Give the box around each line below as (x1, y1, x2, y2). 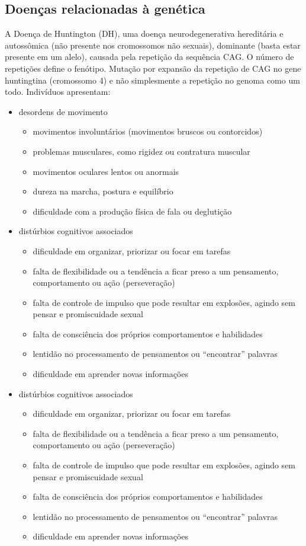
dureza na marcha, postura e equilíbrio (33, 185, 173, 197)
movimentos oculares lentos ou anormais (33, 165, 179, 177)
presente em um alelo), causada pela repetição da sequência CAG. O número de (5, 50, 294, 63)
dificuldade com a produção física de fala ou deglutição (33, 205, 232, 217)
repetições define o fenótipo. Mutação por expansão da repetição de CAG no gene (5, 62, 301, 74)
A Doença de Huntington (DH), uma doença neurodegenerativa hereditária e (5, 27, 284, 40)
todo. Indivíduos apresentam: (5, 85, 111, 98)
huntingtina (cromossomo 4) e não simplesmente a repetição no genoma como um (5, 74, 300, 86)
